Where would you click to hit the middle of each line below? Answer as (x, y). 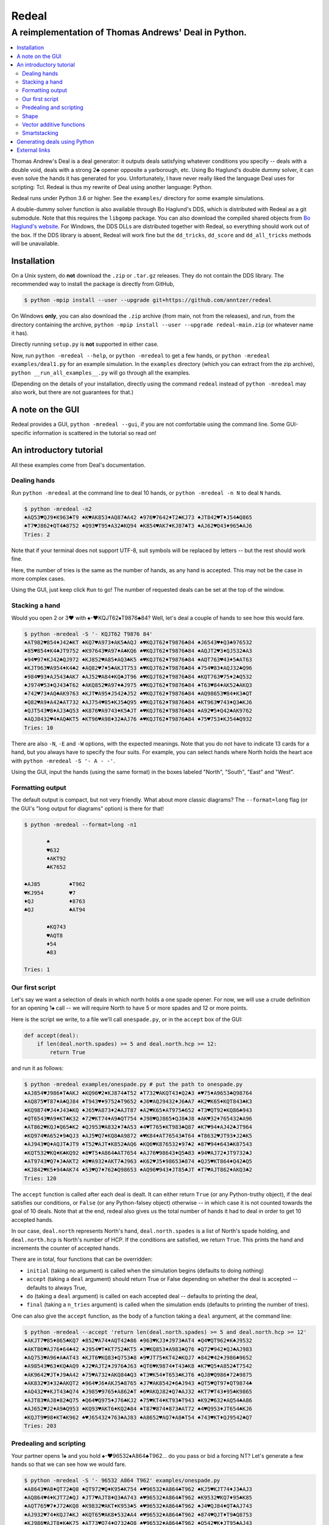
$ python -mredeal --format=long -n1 (80, 824)
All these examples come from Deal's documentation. (78, 465)
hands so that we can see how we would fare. (69, 1465)
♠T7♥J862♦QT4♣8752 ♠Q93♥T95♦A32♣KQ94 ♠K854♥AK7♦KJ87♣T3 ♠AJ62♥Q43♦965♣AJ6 (138, 526)
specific (21, 432)
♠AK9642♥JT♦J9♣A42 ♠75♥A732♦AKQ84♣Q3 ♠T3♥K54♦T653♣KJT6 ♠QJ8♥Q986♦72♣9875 (138, 1375)
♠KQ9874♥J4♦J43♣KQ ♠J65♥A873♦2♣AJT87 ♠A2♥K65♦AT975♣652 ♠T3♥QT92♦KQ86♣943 (138, 1110)
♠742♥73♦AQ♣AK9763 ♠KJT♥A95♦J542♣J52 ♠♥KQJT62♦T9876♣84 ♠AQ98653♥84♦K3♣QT (138, 694)
